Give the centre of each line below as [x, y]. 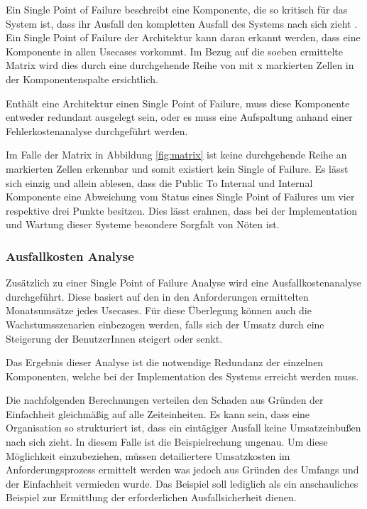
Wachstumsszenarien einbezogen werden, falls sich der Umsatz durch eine [165, 324]
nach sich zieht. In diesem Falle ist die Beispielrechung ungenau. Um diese [167, 442]
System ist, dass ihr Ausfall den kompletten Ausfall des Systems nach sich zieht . [182, 23]
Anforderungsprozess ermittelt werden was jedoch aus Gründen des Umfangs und [182, 470]
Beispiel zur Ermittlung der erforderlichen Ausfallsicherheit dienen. [151, 497]
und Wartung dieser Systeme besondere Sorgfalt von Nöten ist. [143, 224]
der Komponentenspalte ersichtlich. [82, 79]
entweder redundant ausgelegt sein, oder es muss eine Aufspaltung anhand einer [179, 117]
